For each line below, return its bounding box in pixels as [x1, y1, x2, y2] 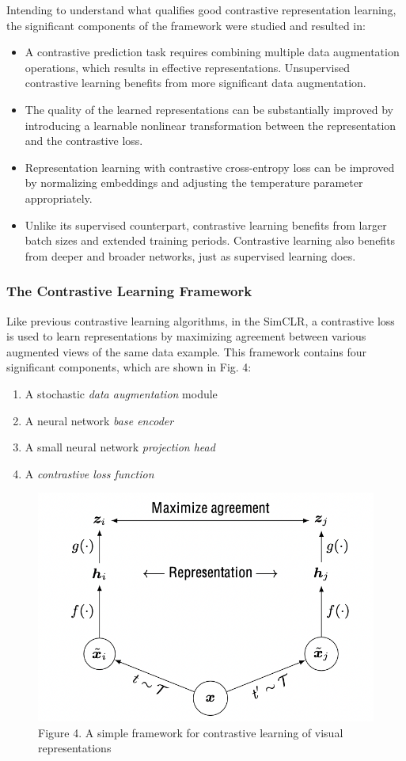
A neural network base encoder [25, 412, 174, 428]
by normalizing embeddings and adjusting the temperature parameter [25, 174, 363, 191]
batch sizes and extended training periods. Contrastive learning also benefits [25, 232, 396, 249]
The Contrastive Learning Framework [6, 281, 252, 301]
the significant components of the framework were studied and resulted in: [6, 17, 366, 33]
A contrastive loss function [25, 465, 154, 481]
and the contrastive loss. [25, 132, 143, 149]
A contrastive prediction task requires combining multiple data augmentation [25, 44, 400, 60]
